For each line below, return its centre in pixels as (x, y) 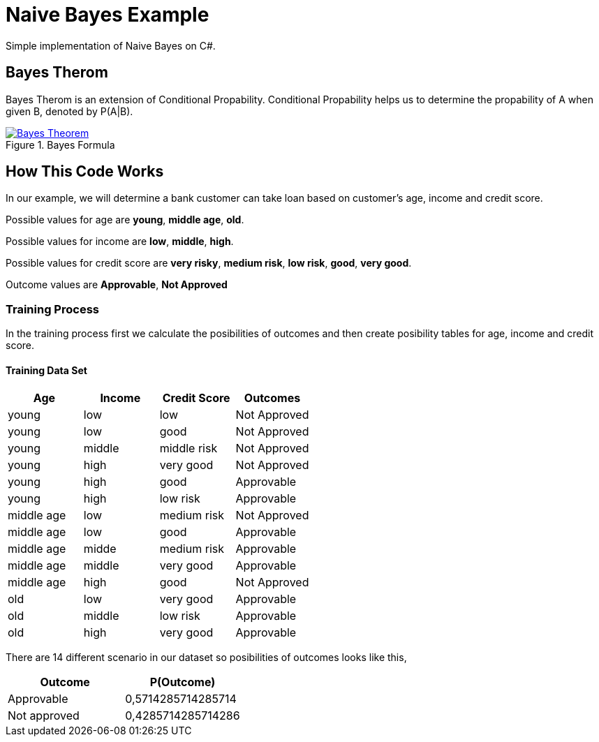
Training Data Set (46, 370)
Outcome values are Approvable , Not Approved (117, 285)
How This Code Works (85, 172)
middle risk (188, 448)
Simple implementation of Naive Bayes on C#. (111, 45)
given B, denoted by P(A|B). (69, 111)
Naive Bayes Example (108, 15)
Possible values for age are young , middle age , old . (125, 220)
